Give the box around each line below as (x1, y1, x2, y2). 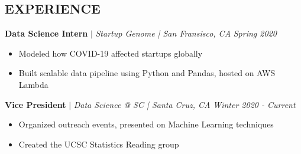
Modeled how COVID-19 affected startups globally (18, 47, 203, 59)
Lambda (18, 78, 48, 90)
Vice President (5, 98, 66, 110)
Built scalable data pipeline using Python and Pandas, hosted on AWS (18, 67, 276, 79)
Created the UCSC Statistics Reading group (18, 137, 179, 150)
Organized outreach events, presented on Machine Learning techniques (18, 118, 274, 130)
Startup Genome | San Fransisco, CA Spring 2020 (95, 27, 277, 40)
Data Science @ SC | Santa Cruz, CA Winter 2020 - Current (73, 98, 296, 110)
